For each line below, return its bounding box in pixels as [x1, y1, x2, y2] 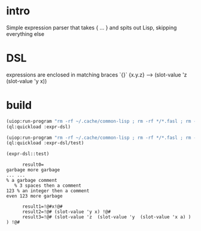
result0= [22, 162, 44, 168]
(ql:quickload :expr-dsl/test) [6, 140, 84, 146]
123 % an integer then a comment [6, 188, 90, 194]
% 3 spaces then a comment [14, 183, 82, 189]
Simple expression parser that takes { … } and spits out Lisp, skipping [6, 24, 177, 31]
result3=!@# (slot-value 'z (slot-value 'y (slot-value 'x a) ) [22, 214, 191, 220]
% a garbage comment [6, 178, 58, 184]
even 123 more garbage [6, 193, 63, 199]
